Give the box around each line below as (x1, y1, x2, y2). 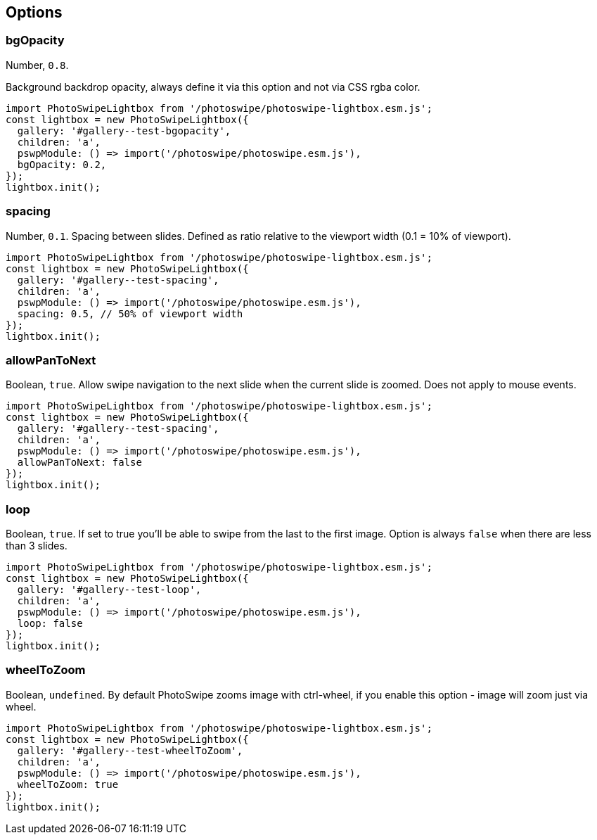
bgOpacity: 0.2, (17, 158, 107, 170)
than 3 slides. (6, 540, 68, 552)
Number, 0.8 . (6, 58, 69, 71)
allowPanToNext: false (17, 457, 142, 469)
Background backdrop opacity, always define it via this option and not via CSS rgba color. (6, 80, 421, 93)
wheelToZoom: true (17, 778, 119, 790)
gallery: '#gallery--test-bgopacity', (17, 125, 231, 136)
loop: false (17, 618, 83, 630)
